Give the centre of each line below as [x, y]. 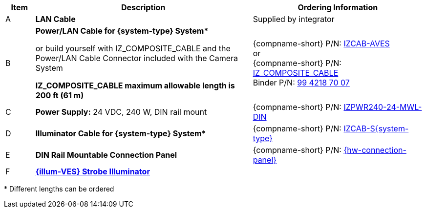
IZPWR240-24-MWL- [383, 107]
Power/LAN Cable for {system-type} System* [122, 31]
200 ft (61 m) [60, 95]
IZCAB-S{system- [376, 128]
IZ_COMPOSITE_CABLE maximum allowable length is [135, 85]
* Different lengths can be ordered [59, 189]
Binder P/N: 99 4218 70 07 [301, 83]
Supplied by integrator [294, 19]
